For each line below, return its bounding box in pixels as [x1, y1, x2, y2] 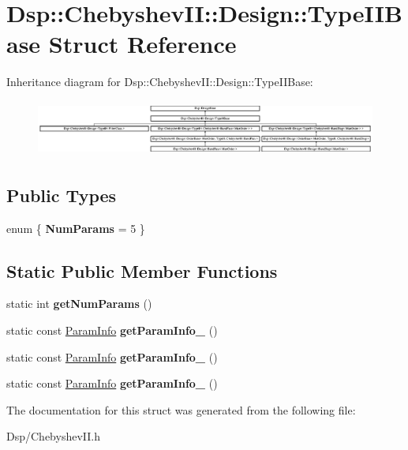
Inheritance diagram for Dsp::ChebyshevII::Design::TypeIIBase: [6, 73, 313, 90]
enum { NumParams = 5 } [6, 219, 145, 236]
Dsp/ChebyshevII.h [6, 428, 100, 444]
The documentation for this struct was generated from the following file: [6, 401, 356, 418]
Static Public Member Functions [6, 258, 278, 283]
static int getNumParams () [6, 295, 152, 312]
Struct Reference [48, 28, 237, 60]
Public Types [6, 182, 117, 207]
